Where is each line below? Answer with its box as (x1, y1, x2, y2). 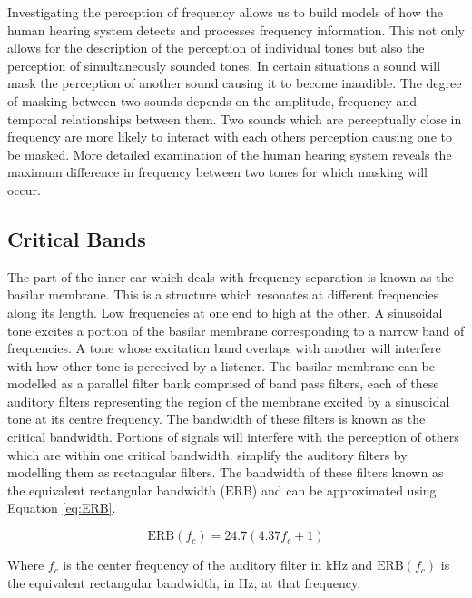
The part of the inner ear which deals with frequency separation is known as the (7, 267, 454, 286)
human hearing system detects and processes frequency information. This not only (7, 20, 465, 39)
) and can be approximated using (251, 480, 437, 499)
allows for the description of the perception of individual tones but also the (7, 38, 425, 57)
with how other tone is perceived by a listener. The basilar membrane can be (7, 356, 435, 375)
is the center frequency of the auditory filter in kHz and (63, 555, 373, 574)
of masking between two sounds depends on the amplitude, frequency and (7, 91, 418, 110)
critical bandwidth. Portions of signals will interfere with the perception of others (7, 427, 459, 446)
